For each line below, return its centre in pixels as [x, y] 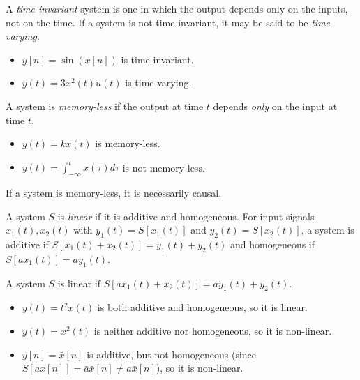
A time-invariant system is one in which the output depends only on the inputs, [177, 8]
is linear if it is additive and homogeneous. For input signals [186, 216]
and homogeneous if [272, 244]
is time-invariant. [157, 59]
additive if [27, 244]
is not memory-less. [164, 167]
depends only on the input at [275, 106]
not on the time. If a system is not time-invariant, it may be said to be [157, 22]
